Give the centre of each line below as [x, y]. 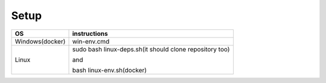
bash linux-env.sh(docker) [110, 70]
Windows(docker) [40, 41]
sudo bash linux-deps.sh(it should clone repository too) [151, 49]
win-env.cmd [91, 41]
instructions [90, 33]
